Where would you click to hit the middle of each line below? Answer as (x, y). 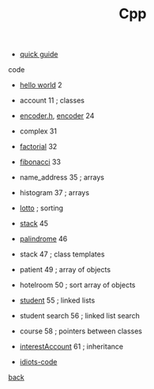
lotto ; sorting (41, 208)
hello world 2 (41, 85)
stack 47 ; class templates (62, 254)
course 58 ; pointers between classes (81, 331)
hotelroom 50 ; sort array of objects (77, 285)
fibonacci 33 (40, 162)
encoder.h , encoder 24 (57, 116)
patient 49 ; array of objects (65, 270)
